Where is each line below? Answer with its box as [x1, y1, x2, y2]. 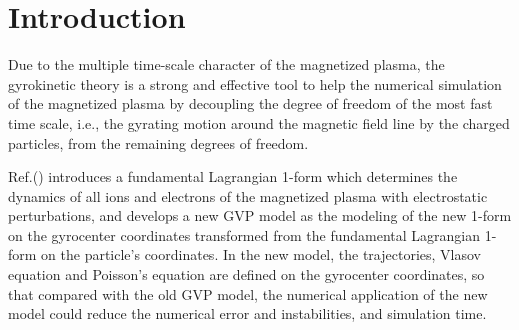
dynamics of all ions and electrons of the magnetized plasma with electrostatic [8, 185, 488, 206]
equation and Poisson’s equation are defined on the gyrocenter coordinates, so [8, 264, 485, 285]
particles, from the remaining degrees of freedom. [8, 132, 309, 153]
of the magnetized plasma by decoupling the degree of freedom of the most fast [8, 93, 493, 114]
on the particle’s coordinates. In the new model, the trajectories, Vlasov [41, 244, 481, 265]
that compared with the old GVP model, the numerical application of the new [8, 283, 488, 304]
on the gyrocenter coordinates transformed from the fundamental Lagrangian [8, 224, 480, 245]
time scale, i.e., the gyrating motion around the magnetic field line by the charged [8, 112, 510, 133]
